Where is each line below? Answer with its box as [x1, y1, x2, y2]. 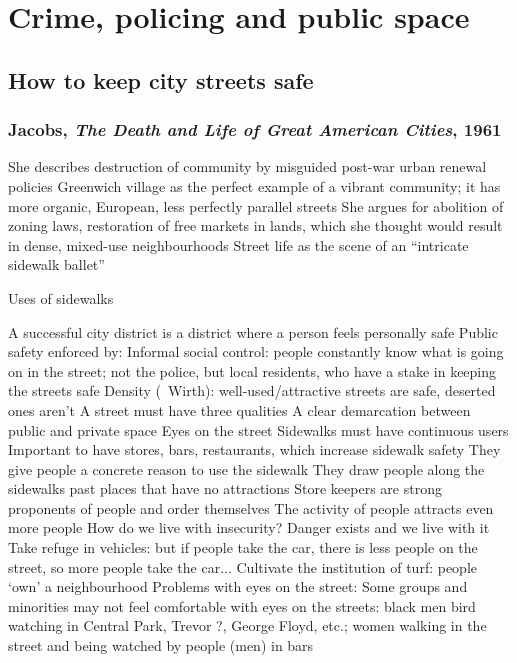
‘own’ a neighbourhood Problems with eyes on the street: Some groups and [8, 576, 468, 597]
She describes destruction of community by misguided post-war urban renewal [8, 156, 487, 177]
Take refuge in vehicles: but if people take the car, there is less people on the [8, 537, 478, 558]
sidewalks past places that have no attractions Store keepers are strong [8, 478, 442, 499]
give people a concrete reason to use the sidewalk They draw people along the [8, 458, 485, 479]
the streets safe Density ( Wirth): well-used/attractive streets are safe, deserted [8, 380, 496, 401]
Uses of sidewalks [8, 287, 114, 308]
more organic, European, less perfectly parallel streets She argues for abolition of [8, 195, 504, 216]
